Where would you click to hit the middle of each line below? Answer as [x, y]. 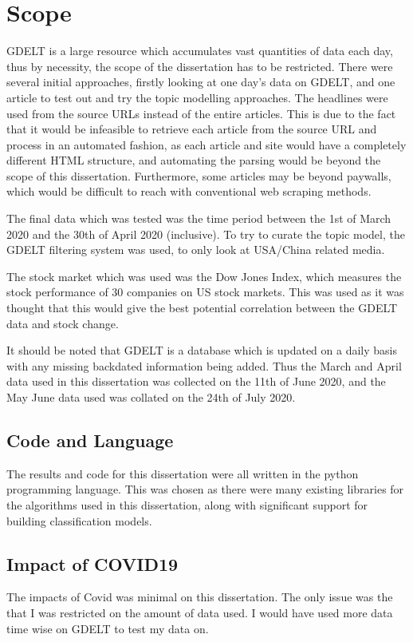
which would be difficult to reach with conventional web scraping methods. [189, 191]
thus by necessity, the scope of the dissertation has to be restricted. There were [200, 66]
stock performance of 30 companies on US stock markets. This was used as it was [205, 292]
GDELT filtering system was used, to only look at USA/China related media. [196, 250]
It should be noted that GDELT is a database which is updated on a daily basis [202, 350]
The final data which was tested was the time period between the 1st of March [199, 218]
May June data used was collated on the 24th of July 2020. [151, 397]
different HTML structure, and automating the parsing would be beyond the [194, 160]
